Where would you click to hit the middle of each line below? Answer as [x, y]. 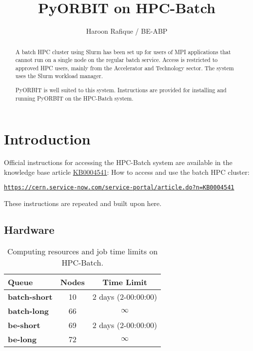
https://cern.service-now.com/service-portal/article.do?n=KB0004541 [119, 188]
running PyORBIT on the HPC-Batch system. [74, 98]
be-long [22, 339]
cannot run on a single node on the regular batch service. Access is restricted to [117, 60]
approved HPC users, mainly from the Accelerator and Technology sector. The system [125, 68]
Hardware [29, 230]
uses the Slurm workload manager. [59, 76]
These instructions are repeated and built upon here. [83, 203]
